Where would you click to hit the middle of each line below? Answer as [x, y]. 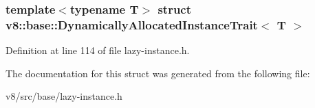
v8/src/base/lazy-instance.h [64, 96]
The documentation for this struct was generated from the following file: [158, 73]
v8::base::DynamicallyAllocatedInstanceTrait [132, 24]
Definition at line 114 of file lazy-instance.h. [98, 50]
